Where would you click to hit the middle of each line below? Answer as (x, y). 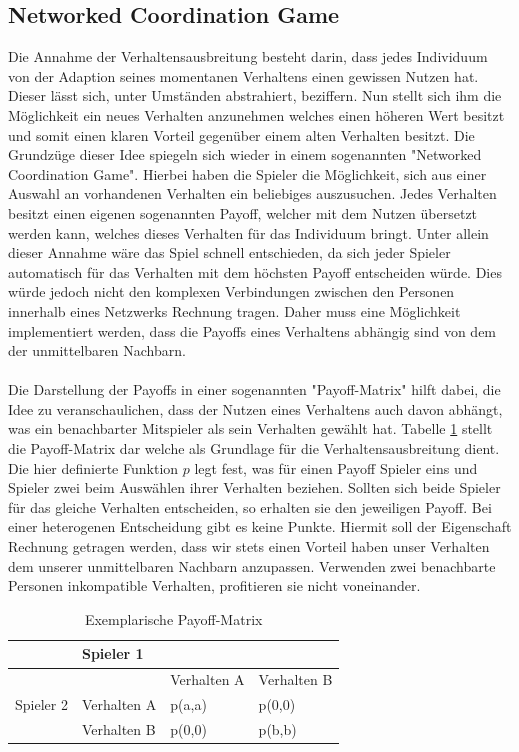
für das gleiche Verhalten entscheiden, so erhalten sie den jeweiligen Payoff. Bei (250, 506)
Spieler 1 (112, 653)
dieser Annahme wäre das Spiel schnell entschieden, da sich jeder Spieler (229, 252)
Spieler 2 (41, 704)
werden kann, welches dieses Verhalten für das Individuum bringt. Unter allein (248, 232)
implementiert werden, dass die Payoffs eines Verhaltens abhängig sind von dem (252, 330)
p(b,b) (277, 728)
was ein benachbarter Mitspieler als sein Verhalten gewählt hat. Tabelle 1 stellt (250, 428)
